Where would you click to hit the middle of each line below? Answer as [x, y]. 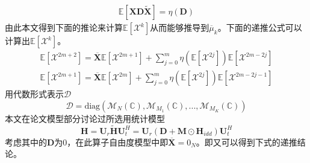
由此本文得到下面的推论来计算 [64, 27]
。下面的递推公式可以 [260, 27]
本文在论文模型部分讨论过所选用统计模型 [85, 118]
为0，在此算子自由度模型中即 [111, 142]
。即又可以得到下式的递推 [246, 142]
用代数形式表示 [34, 94]
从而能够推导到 [180, 27]
